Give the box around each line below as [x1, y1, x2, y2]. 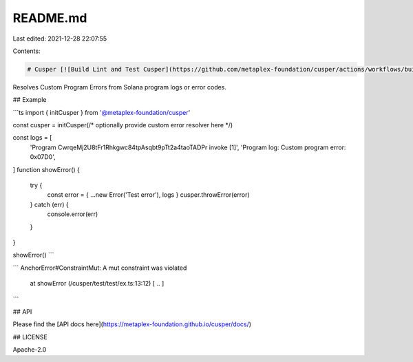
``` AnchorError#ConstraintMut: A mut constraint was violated [12, 264, 187, 272]
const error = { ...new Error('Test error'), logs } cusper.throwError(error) [47, 191, 251, 199]
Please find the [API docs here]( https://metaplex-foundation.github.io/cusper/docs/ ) [12, 320, 251, 328]
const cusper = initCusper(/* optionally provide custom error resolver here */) [12, 121, 233, 129]
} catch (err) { [30, 200, 69, 209]
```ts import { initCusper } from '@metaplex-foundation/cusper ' [12, 108, 191, 116]
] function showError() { [12, 165, 81, 173]
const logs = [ [12, 134, 52, 142]
